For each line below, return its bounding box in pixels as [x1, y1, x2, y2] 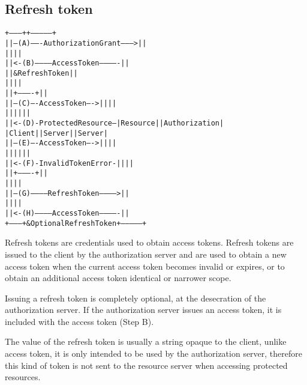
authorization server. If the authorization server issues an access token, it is [5, 303, 282, 316]
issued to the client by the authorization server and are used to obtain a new [5, 247, 287, 260]
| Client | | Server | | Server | [5, 129, 108, 138]
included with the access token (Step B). [5, 315, 154, 327]
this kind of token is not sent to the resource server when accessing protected [5, 359, 288, 371]
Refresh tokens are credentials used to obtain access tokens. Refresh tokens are [5, 236, 294, 249]
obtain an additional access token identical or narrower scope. [5, 271, 231, 284]
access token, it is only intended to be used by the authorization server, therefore [5, 347, 303, 360]
